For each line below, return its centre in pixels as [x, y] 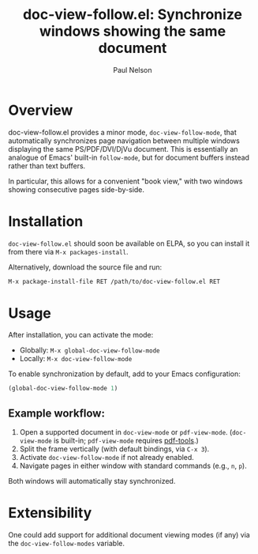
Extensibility [50, 513]
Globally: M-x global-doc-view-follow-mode [90, 350]
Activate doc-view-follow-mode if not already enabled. [107, 458]
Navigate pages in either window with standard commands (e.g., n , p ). [133, 466]
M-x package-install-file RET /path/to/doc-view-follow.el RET [114, 281]
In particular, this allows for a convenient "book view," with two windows [125, 181]
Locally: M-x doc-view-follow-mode [76, 359]
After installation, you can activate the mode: [81, 335]
